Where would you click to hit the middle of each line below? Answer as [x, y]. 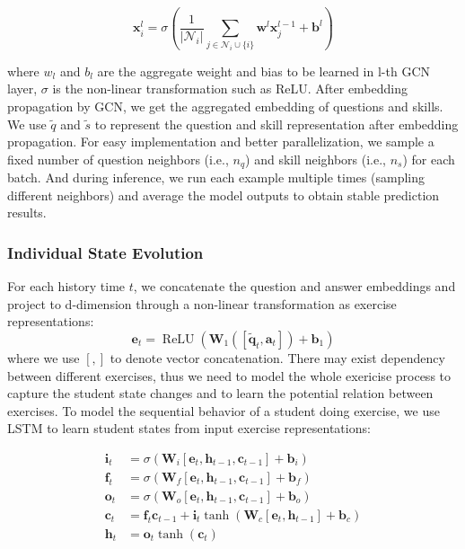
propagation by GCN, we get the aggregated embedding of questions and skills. [225, 106]
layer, [22, 89]
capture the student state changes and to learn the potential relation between [220, 393]
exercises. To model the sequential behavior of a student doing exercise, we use [224, 410]
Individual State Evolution [105, 252]
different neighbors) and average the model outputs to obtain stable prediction [224, 195]
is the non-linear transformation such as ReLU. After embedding [230, 89]
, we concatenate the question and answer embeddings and [294, 286]
